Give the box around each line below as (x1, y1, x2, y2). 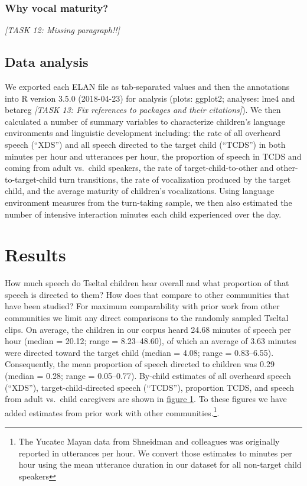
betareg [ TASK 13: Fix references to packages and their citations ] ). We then (5, 103, 281, 116)
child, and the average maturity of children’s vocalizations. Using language (5, 184, 275, 197)
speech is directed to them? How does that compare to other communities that (5, 288, 290, 300)
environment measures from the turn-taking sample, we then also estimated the (5, 196, 292, 208)
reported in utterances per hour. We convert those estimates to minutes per (18, 446, 292, 459)
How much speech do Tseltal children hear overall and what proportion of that (5, 277, 289, 289)
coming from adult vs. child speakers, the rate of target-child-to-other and (5, 161, 274, 174)
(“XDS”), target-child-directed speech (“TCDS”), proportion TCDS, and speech (5, 381, 295, 393)
